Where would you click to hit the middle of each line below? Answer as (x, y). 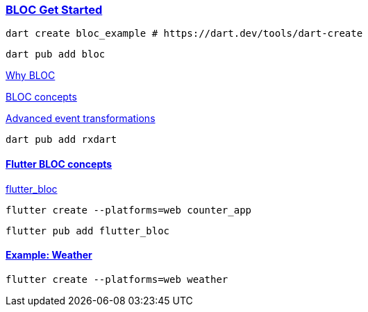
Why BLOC (31, 76)
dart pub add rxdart (61, 140)
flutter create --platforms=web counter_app (129, 210)
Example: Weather (49, 255)
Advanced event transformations (81, 119)
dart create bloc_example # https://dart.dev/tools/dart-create (184, 34)
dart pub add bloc (56, 54)
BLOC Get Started (54, 10)
